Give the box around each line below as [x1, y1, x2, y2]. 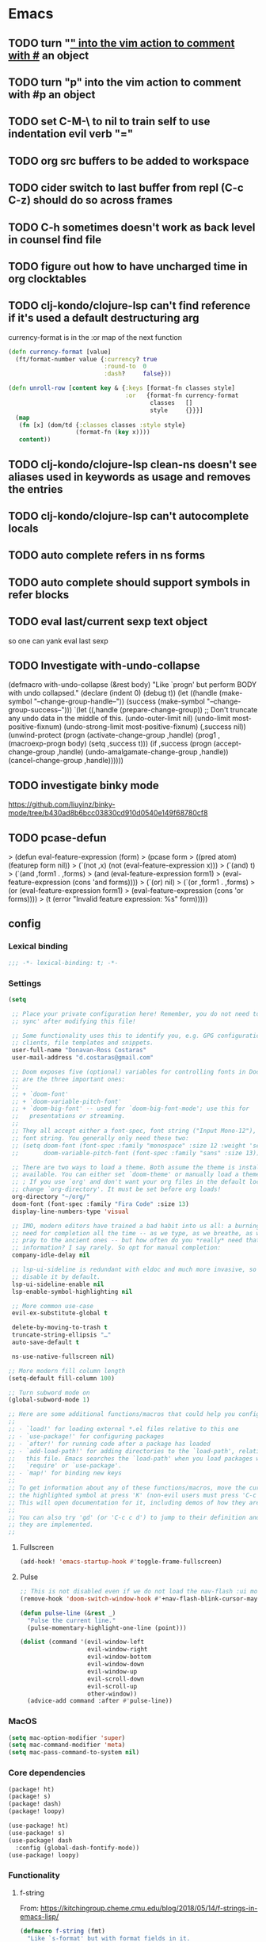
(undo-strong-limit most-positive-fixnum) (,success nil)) [63, 722, 247, 731]
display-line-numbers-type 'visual [11, 1208, 129, 1215]
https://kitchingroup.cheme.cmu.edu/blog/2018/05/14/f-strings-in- [40, 1903, 258, 1913]
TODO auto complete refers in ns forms [8, 548, 206, 563]
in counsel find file [8, 233, 101, 246]
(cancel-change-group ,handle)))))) [8, 756, 124, 765]
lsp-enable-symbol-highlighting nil [11, 1288, 133, 1295]
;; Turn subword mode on [8, 1388, 90, 1397]
